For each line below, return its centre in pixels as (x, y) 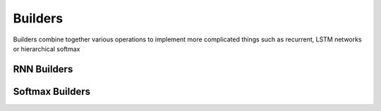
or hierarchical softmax (47, 48)
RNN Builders (43, 69)
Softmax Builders (52, 91)
